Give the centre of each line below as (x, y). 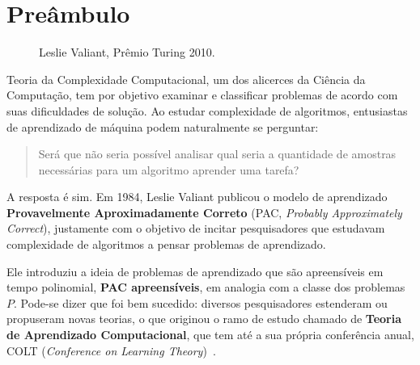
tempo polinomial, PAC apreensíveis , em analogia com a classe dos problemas (206, 287)
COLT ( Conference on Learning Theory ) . (111, 350)
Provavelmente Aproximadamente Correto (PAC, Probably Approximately (204, 212)
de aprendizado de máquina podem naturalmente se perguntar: (163, 126)
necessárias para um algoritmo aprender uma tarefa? (169, 169)
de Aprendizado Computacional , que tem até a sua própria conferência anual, (210, 335)
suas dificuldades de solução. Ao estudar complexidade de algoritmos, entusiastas (207, 110)
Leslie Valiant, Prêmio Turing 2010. (127, 52)
